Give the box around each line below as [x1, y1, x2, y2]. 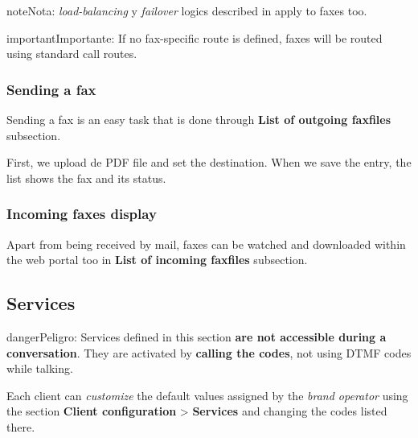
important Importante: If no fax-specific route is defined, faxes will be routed [6, 29, 383, 46]
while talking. [6, 360, 73, 377]
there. [6, 418, 35, 435]
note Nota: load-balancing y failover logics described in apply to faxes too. [6, 2, 367, 19]
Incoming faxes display [6, 204, 157, 224]
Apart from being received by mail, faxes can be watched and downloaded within [6, 235, 406, 252]
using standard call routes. [6, 45, 137, 62]
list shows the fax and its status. [6, 169, 166, 186]
